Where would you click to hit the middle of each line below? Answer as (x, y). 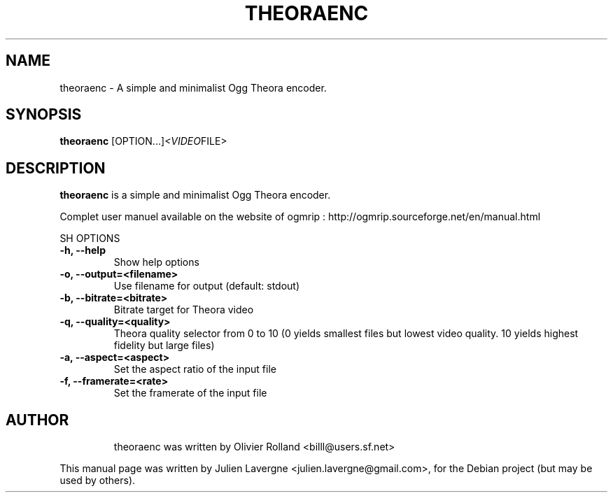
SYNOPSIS (44, 115)
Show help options (156, 262)
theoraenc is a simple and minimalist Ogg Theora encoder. (195, 195)
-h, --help (83, 250)
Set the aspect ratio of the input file (195, 369)
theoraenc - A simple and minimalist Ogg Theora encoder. (193, 87)
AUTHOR (37, 420)
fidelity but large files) (164, 346)
